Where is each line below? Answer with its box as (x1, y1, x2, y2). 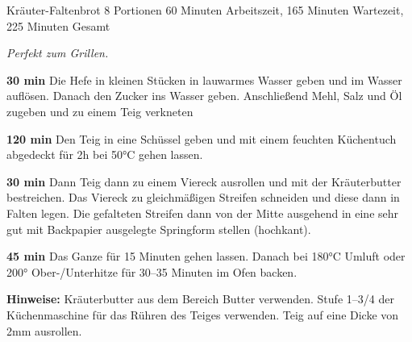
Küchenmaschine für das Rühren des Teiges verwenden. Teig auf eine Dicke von (6, 306, 399, 323)
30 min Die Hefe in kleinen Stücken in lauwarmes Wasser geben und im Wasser (6, 71, 402, 88)
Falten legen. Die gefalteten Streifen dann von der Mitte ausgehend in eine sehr (6, 204, 399, 221)
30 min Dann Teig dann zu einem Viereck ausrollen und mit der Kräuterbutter (6, 173, 402, 190)
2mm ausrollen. (6, 322, 82, 339)
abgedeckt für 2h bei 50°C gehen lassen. (6, 146, 203, 163)
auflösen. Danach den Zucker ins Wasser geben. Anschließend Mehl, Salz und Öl (6, 87, 402, 104)
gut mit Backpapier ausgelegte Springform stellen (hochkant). (6, 220, 311, 237)
